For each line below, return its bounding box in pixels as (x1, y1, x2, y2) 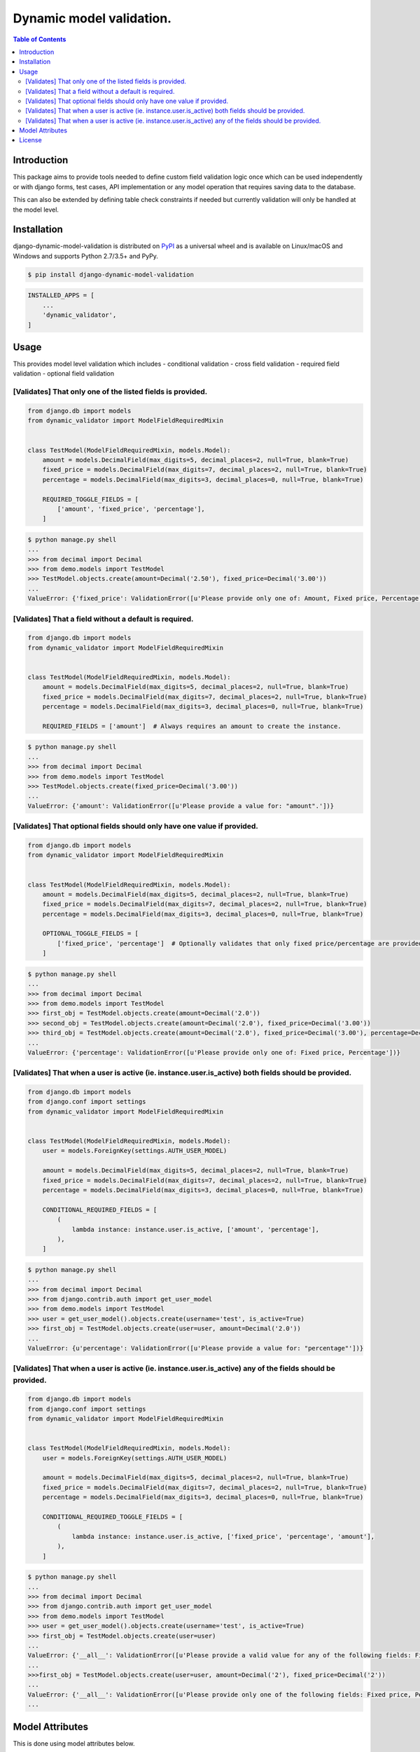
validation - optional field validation (13, 369, 115, 378)
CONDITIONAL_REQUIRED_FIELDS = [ (42, 1205, 157, 1214)
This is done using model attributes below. (13, 1739, 135, 1748)
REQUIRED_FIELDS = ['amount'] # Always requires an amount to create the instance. (42, 722, 342, 730)
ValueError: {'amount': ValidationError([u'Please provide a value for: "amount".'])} (27, 802, 335, 809)
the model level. (13, 205, 59, 214)
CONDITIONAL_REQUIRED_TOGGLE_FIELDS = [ (42, 1513, 183, 1521)
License (19, 136, 42, 144)
